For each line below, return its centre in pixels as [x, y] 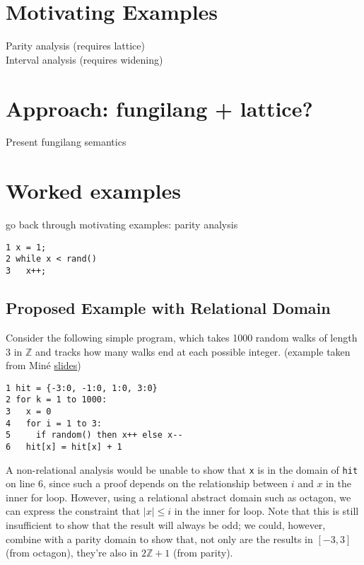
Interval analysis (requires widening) [84, 59]
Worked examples [93, 191]
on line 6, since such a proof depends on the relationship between [147, 483]
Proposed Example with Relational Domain [168, 308]
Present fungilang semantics [66, 142]
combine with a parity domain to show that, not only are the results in [159, 538]
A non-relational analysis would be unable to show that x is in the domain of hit [182, 469]
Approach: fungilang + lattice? [159, 108]
